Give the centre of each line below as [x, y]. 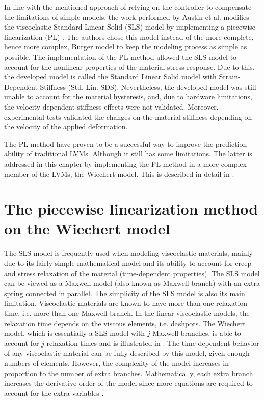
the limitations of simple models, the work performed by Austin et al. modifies [127, 17]
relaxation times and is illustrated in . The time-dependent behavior [153, 343]
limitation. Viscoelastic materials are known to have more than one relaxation [126, 303]
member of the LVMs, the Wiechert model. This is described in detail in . [119, 174]
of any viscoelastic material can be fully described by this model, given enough [127, 353]
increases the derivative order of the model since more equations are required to [128, 383]
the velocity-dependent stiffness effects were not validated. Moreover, [111, 106]
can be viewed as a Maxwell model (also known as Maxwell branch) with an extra [132, 283]
